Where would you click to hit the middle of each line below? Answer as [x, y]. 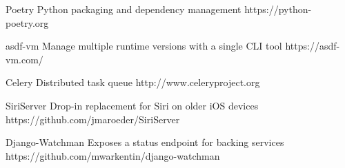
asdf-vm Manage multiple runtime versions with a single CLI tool [144, 46]
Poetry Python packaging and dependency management [124, 9]
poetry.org [27, 22]
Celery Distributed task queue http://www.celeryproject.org [133, 82]
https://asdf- [313, 46]
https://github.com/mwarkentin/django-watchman [113, 155]
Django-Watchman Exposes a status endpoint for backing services [145, 142]
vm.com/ [24, 59]
